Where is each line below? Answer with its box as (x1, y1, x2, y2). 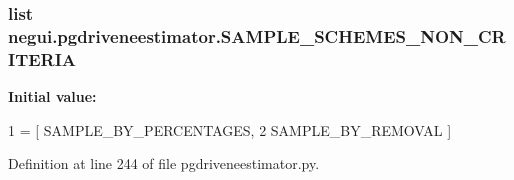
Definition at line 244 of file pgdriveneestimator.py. (8, 153, 320, 174)
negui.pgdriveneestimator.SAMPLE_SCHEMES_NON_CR (8, 23, 506, 48)
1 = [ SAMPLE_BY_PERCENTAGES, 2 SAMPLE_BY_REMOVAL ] (8, 119, 452, 140)
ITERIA (8, 46, 77, 71)
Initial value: (8, 86, 97, 107)
